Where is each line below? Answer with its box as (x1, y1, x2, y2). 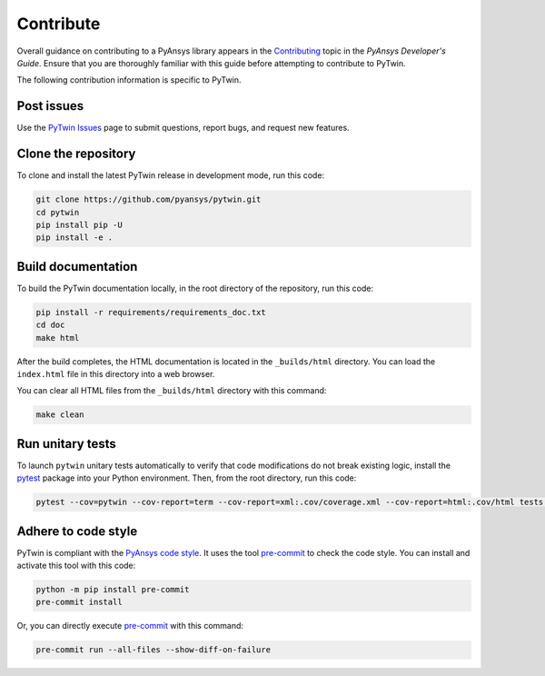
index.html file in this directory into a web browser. (16, 368, 215, 379)
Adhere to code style (16, 523, 138, 539)
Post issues (16, 98, 84, 114)
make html (35, 333, 80, 343)
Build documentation (16, 259, 138, 274)
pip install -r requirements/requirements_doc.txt (35, 307, 267, 317)
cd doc (35, 320, 65, 331)
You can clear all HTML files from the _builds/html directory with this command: (16, 385, 327, 396)
